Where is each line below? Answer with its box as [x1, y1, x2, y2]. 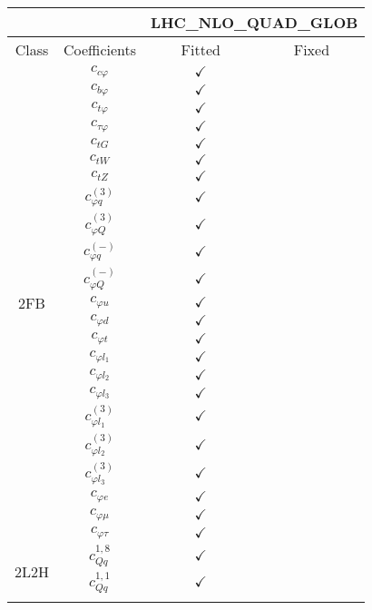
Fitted [181, 39, 220, 60]
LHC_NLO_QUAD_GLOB [151, 12, 358, 33]
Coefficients [64, 39, 137, 60]
